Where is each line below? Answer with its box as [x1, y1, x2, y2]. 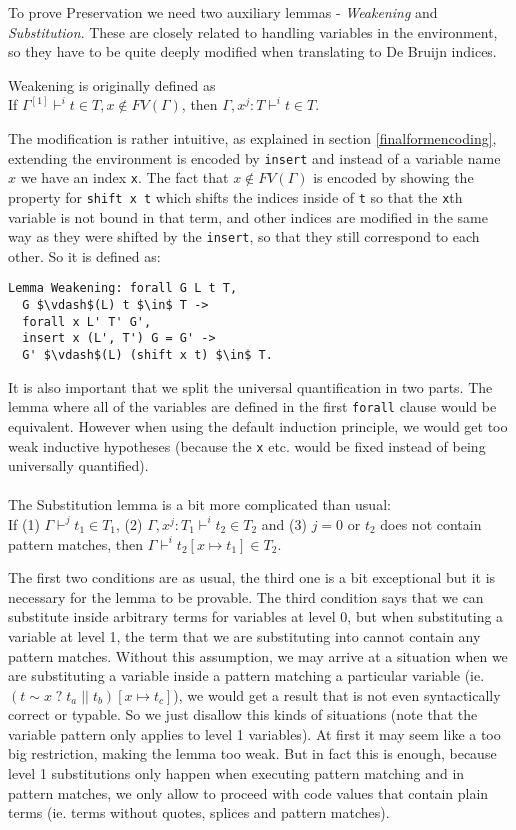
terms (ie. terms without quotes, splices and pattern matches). [8, 802, 390, 823]
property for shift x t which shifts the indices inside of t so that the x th [8, 186, 463, 207]
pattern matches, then [8, 533, 144, 554]
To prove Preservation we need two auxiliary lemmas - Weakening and [8, 2, 438, 22]
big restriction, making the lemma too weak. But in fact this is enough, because [8, 743, 497, 764]
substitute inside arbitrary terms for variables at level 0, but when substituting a [8, 606, 504, 627]
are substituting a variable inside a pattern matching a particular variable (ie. [8, 665, 485, 686]
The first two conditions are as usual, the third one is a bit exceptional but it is [8, 567, 496, 588]
